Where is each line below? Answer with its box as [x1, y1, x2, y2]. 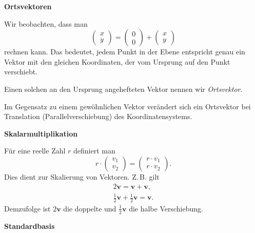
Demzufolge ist [4, 203, 51, 213]
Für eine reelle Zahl [4, 145, 66, 156]
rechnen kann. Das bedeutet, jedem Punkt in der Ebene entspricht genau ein [4, 46, 245, 57]
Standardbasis [4, 220, 55, 231]
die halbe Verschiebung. [129, 203, 203, 213]
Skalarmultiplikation [4, 128, 78, 139]
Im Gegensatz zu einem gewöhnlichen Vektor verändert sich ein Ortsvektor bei [4, 101, 251, 111]
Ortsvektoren [4, 1, 52, 11]
